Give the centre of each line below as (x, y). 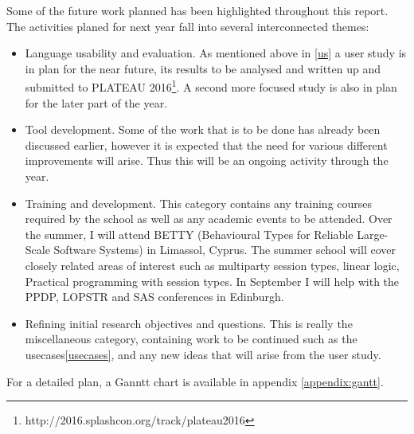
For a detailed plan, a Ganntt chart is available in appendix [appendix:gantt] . (195, 381)
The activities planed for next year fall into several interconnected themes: (188, 26)
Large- (373, 234)
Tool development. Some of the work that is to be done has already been (203, 129)
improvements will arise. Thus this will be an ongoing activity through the (207, 160)
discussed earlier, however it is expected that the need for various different (206, 145)
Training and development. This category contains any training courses (199, 203)
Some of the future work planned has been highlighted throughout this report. (197, 10)
